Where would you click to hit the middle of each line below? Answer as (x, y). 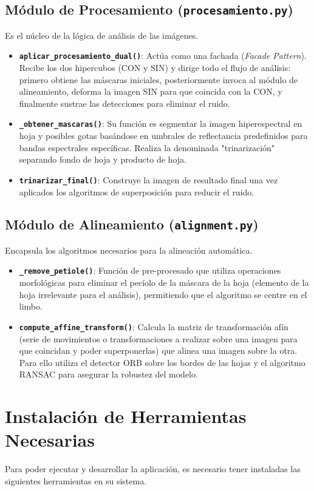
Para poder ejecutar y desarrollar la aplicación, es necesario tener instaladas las (153, 469)
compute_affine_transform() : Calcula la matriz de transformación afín (154, 326)
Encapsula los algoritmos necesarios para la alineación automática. (129, 250)
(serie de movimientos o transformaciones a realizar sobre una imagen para (158, 338)
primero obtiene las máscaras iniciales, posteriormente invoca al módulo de (159, 79)
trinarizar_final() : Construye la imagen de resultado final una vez (148, 179)
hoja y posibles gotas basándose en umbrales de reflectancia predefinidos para (163, 136)
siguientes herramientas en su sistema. (76, 480)
